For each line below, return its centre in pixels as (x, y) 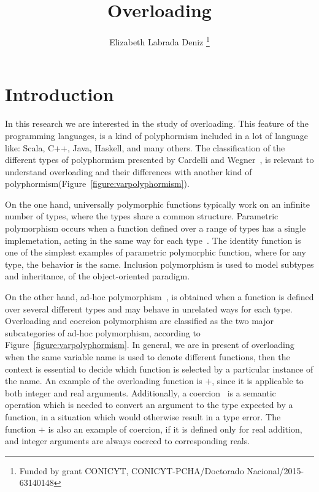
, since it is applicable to (258, 381)
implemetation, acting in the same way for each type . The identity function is (153, 240)
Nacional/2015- (275, 470)
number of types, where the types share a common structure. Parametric (142, 216)
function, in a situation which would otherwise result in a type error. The (143, 416)
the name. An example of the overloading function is (104, 381)
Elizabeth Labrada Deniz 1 (159, 41)
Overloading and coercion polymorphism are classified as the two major (140, 321)
